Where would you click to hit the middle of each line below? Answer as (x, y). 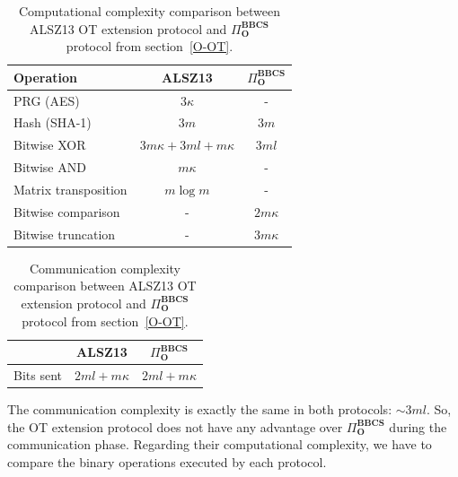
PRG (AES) (47, 100)
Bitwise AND (50, 167)
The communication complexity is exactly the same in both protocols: (200, 409)
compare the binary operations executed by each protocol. (167, 461)
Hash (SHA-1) (53, 122)
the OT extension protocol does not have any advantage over (175, 426)
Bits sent (38, 375)
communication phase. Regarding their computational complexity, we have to (220, 444)
